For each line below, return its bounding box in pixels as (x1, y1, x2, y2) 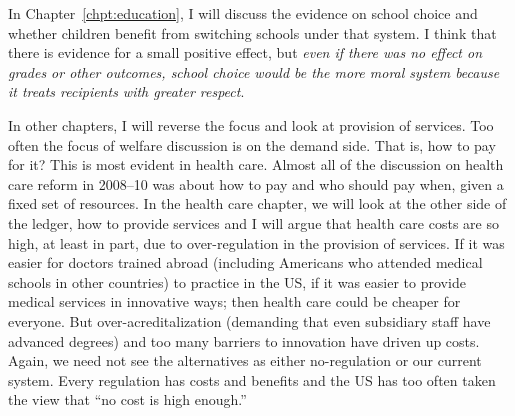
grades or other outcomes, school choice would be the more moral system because (8, 61, 500, 82)
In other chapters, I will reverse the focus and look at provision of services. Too (8, 114, 494, 135)
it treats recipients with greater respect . (8, 81, 245, 102)
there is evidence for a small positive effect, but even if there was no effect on (8, 42, 483, 63)
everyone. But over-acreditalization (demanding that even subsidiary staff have (8, 310, 491, 331)
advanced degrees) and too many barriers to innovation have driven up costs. (8, 330, 480, 351)
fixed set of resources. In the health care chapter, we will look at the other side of (8, 193, 507, 214)
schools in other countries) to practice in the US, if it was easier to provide (8, 271, 466, 292)
